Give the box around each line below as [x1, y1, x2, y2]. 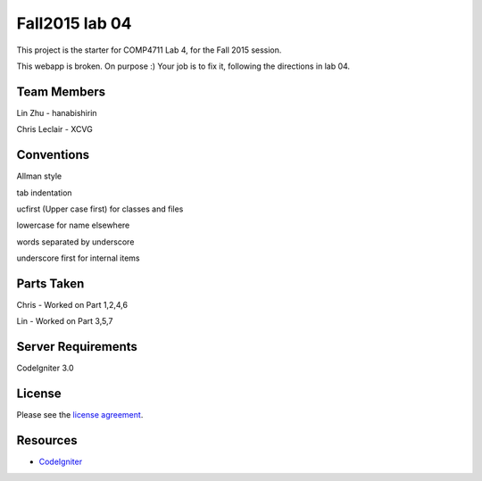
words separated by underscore [16, 236, 135, 247]
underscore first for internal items [16, 253, 140, 263]
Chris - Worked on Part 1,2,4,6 [16, 300, 129, 310]
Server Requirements [16, 339, 138, 354]
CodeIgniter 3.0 [16, 362, 75, 374]
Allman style [16, 170, 62, 182]
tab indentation [16, 187, 72, 198]
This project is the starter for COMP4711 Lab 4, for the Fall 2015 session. [16, 45, 282, 55]
